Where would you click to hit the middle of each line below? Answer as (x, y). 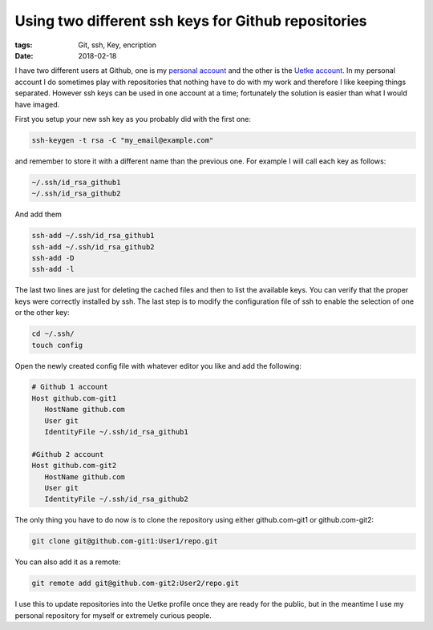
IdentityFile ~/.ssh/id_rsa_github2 (116, 499)
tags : (24, 45)
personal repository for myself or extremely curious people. (113, 615)
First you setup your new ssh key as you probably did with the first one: (133, 119)
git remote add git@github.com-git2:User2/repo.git (136, 584)
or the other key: (42, 313)
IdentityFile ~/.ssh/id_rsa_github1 (116, 432)
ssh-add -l (53, 269)
